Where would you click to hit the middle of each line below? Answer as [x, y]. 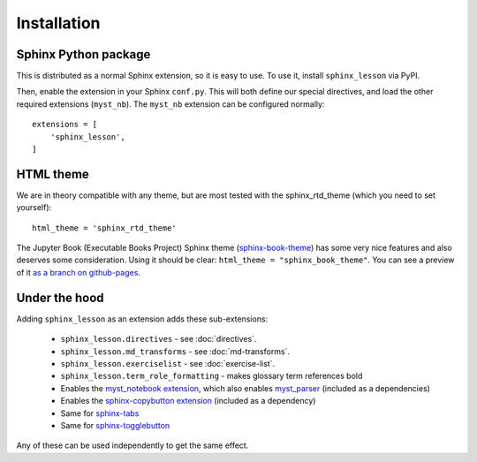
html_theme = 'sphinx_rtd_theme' [104, 228]
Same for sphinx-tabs [100, 413]
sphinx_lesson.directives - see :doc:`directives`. [159, 339]
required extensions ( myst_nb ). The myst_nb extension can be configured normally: [170, 104]
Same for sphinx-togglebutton [115, 425]
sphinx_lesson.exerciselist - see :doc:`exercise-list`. [168, 363]
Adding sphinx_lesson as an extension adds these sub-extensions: [142, 319]
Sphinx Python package [83, 54]
